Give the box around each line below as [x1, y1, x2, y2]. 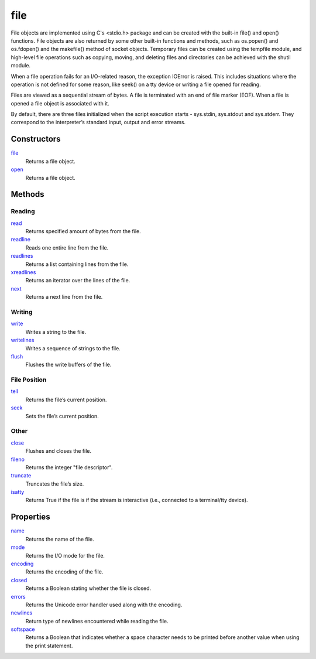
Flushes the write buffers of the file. [25, 361, 112, 368]
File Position [11, 375, 47, 384]
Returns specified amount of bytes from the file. [25, 228, 142, 235]
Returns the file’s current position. [25, 396, 107, 403]
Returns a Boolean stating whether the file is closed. [25, 585, 152, 592]
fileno [11, 456, 25, 463]
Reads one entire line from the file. [25, 244, 109, 251]
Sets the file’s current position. [25, 412, 99, 419]
